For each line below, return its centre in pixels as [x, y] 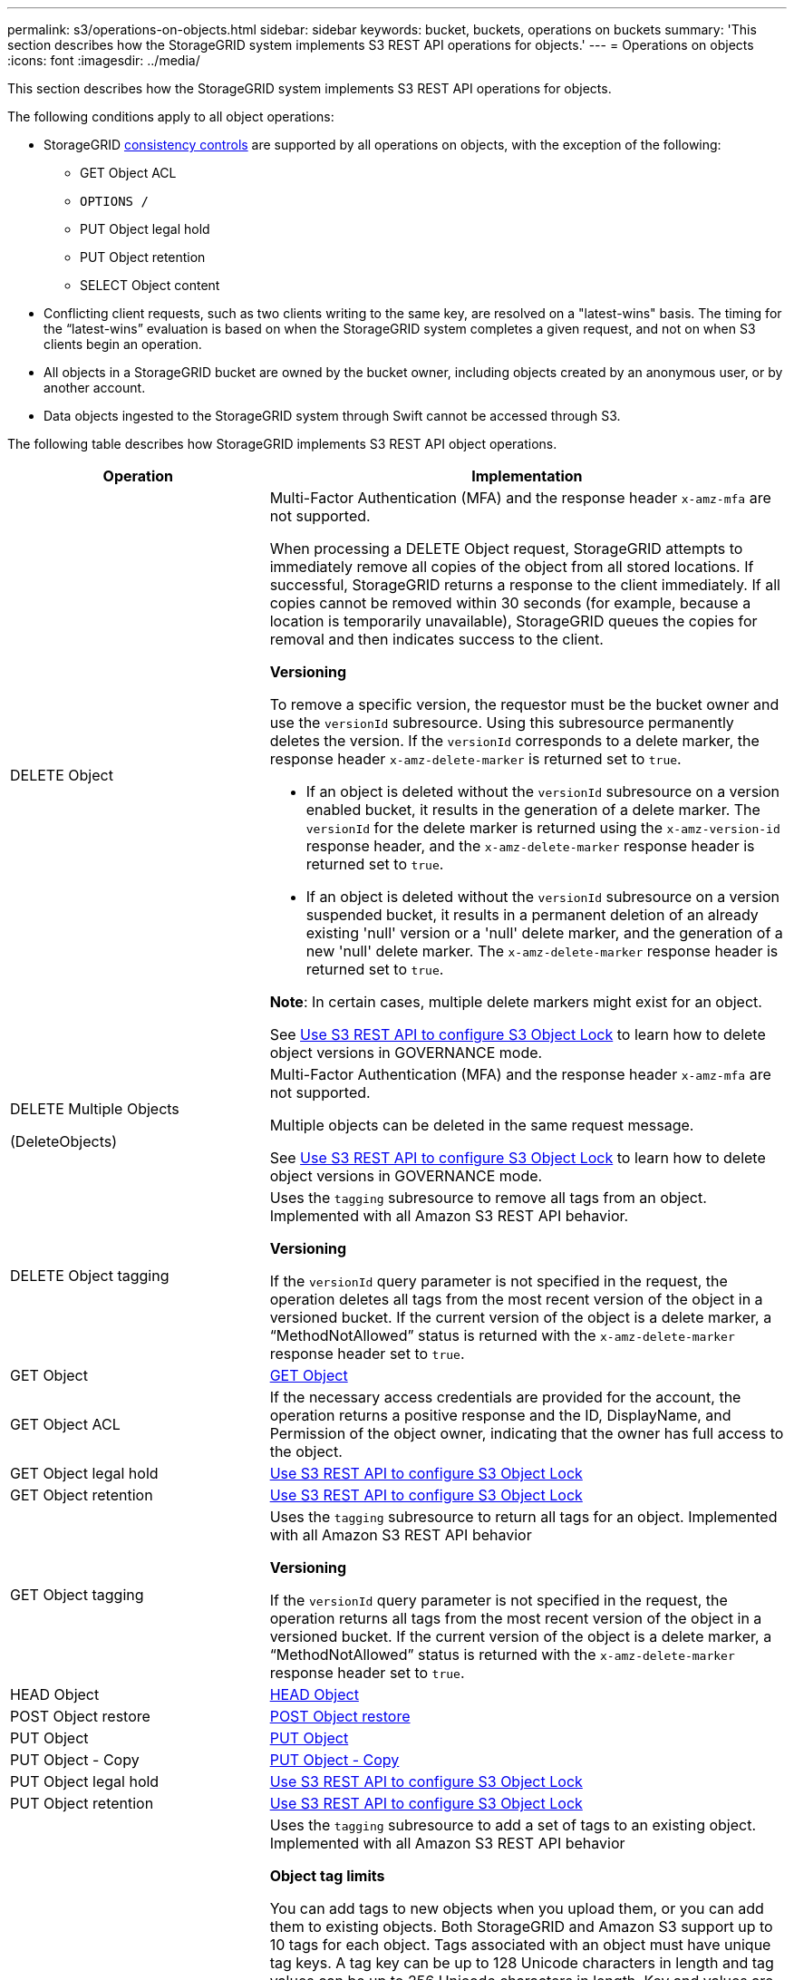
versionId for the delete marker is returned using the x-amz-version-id [543, 828]
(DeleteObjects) [64, 1141]
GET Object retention [82, 1495]
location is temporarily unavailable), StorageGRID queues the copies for [513, 621]
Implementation [527, 476]
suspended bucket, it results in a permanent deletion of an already [532, 915]
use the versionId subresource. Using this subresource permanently [502, 723]
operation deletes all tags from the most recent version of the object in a [516, 1299]
